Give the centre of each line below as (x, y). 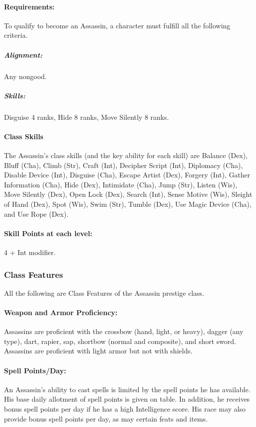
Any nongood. (25, 76)
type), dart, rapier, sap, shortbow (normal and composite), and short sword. (120, 341)
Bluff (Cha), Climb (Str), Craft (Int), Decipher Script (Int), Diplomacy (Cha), (124, 165)
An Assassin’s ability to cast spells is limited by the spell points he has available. (127, 389)
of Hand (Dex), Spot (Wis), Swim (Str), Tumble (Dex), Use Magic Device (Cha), (128, 204)
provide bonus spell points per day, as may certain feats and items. (106, 418)
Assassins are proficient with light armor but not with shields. (98, 351)
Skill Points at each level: (48, 233)
